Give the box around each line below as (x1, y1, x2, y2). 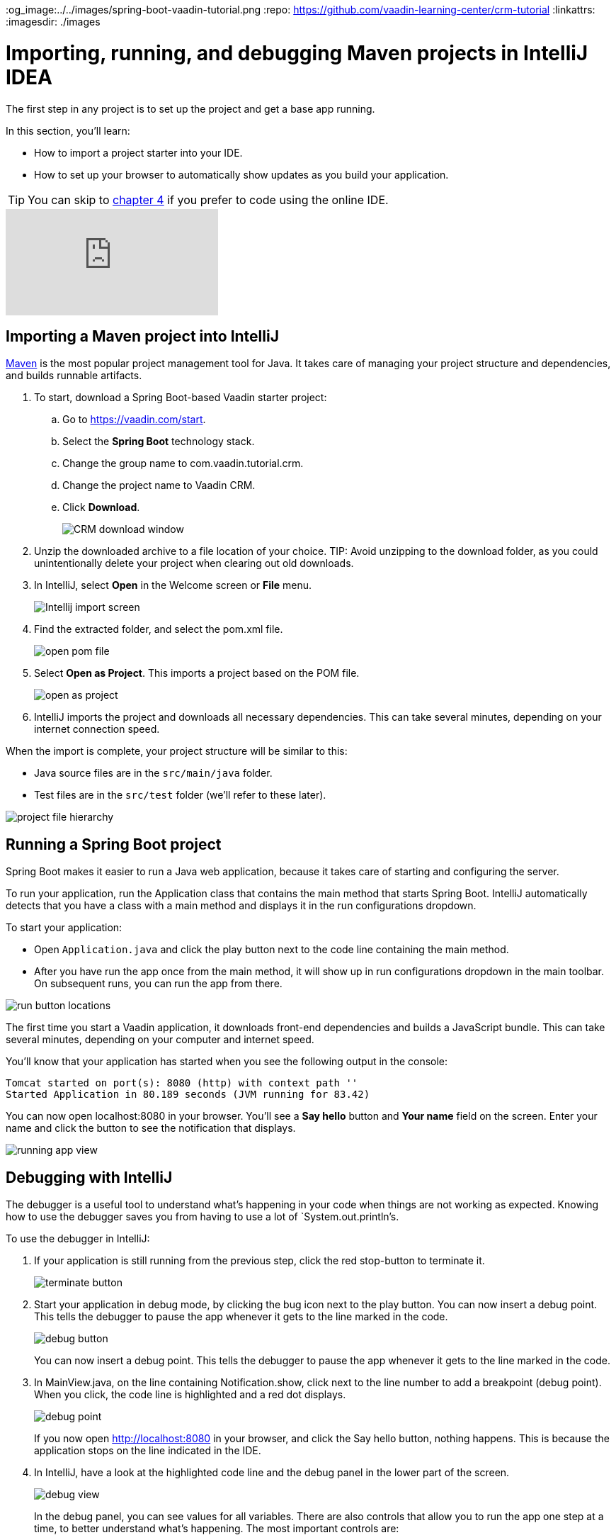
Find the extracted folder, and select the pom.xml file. (34, 623, 283, 636)
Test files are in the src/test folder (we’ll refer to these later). (34, 789, 326, 802)
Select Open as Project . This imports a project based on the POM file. (34, 667, 360, 680)
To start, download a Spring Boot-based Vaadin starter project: (34, 391, 327, 404)
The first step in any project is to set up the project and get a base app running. (6, 102, 375, 115)
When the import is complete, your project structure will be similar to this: (6, 745, 348, 758)
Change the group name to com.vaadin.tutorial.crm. (62, 457, 304, 470)
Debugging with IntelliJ (6, 1168, 173, 1186)
